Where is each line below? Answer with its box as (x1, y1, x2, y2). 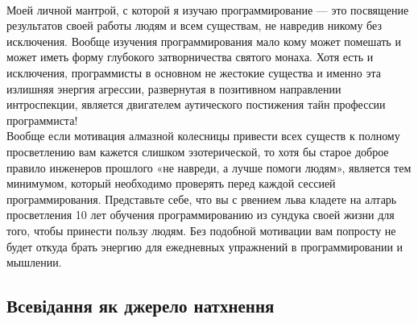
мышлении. (6, 254, 62, 271)
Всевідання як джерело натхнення (6, 293, 275, 318)
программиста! (6, 111, 78, 128)
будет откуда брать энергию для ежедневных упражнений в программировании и (6, 238, 404, 255)
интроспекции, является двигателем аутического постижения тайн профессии (6, 96, 386, 113)
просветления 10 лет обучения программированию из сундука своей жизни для (6, 206, 395, 223)
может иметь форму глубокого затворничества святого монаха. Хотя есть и (6, 48, 374, 65)
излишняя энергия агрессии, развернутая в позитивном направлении (6, 80, 341, 97)
